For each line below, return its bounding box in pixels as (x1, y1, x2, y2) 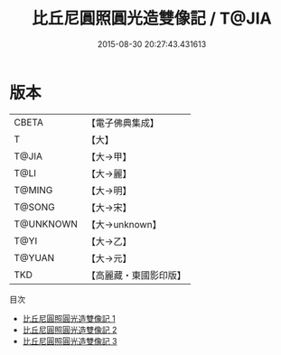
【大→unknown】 (86, 218, 162, 230)
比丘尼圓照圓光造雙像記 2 (22, 324, 117, 335)
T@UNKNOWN (14, 218, 79, 230)
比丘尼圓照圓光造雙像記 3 (22, 335, 117, 346)
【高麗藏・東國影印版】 (86, 268, 187, 281)
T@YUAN (14, 251, 55, 264)
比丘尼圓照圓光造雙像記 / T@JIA (31, 8, 273, 29)
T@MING (14, 183, 53, 196)
